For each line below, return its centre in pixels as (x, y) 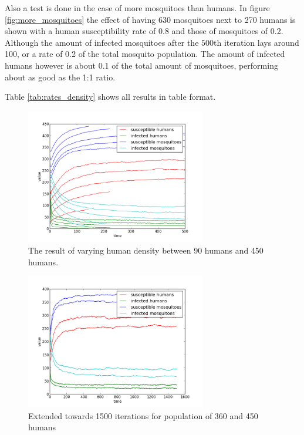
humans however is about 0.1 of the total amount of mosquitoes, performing (141, 65)
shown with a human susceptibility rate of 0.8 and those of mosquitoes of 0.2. (144, 31)
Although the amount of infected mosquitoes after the (102, 42)
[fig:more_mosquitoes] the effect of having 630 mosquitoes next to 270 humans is (150, 19)
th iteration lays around (256, 42)
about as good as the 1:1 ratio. (60, 77)
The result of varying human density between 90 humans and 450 (146, 250)
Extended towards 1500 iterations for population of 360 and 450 (143, 415)
